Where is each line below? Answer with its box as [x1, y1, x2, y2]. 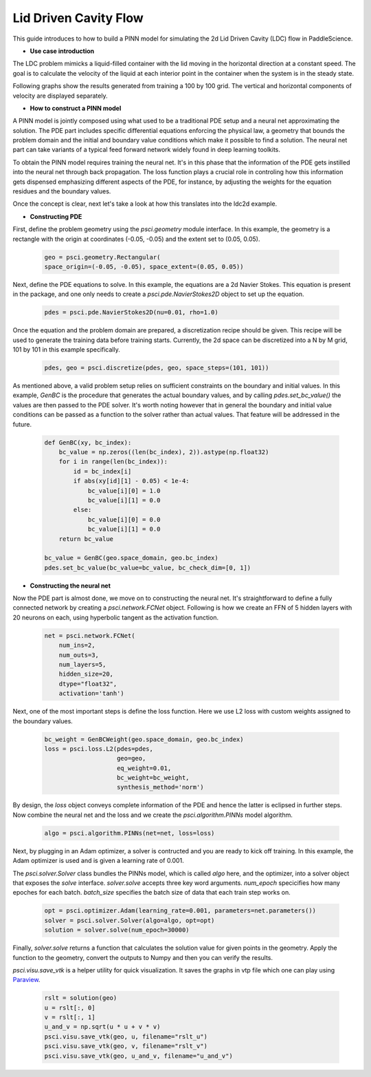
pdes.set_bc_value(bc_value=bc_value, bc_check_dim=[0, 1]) [44, 564, 251, 571]
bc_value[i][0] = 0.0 [87, 515, 161, 523]
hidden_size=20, [58, 670, 113, 678]
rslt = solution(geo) [44, 994, 117, 1002]
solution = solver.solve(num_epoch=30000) [44, 926, 190, 934]
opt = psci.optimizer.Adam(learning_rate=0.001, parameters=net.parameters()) [44, 907, 316, 915]
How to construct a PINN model [30, 104, 122, 112]
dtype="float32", [58, 680, 117, 687]
